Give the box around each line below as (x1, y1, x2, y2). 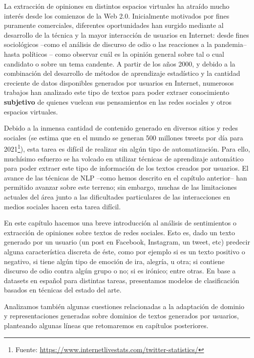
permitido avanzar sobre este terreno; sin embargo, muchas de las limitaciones (4, 182, 237, 192)
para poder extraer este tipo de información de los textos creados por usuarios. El (4, 163, 249, 173)
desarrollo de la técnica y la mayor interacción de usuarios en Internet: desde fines (4, 29, 249, 40)
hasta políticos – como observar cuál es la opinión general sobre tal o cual (4, 48, 224, 59)
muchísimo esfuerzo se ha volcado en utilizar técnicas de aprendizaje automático (4, 153, 244, 163)
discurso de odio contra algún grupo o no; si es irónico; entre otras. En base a (4, 266, 236, 276)
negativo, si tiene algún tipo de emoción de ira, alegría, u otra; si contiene (4, 256, 225, 266)
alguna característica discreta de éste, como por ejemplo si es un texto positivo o (4, 246, 245, 256)
